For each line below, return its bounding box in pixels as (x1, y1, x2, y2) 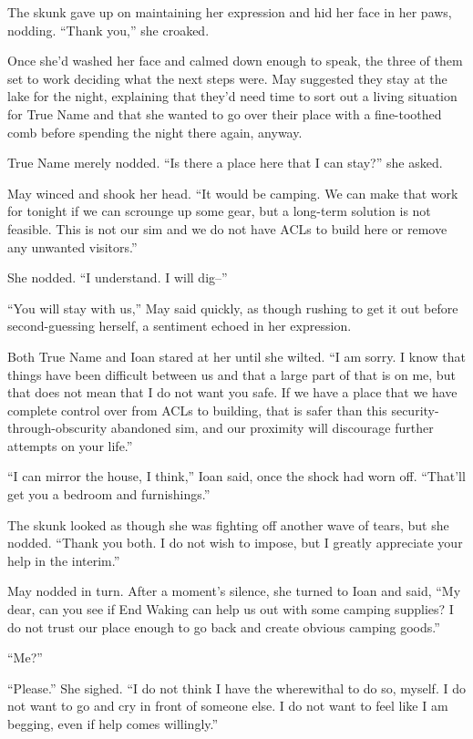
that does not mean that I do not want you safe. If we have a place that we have (7, 383, 458, 402)
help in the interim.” (7, 550, 120, 570)
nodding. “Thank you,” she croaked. (7, 20, 210, 39)
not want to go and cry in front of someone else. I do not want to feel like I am (7, 696, 448, 715)
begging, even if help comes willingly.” (7, 714, 219, 733)
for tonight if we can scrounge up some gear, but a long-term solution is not (7, 201, 431, 221)
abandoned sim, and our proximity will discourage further (110, 418, 434, 437)
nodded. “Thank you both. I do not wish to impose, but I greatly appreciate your (7, 533, 463, 552)
